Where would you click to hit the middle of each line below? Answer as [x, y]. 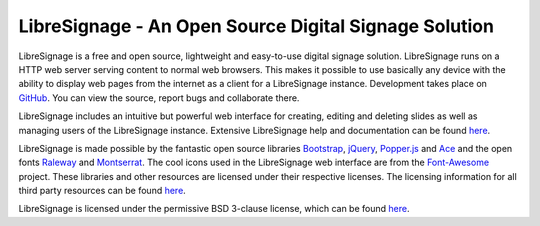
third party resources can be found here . [102, 191]
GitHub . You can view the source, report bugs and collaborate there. [159, 97]
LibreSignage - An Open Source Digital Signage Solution [256, 26]
